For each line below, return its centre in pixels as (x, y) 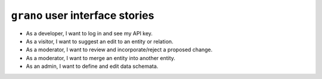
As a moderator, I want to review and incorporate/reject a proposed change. (119, 50)
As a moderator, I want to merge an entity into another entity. (101, 58)
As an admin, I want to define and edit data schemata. (92, 66)
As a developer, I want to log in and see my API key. (89, 33)
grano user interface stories (83, 15)
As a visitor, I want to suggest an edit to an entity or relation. (100, 41)
